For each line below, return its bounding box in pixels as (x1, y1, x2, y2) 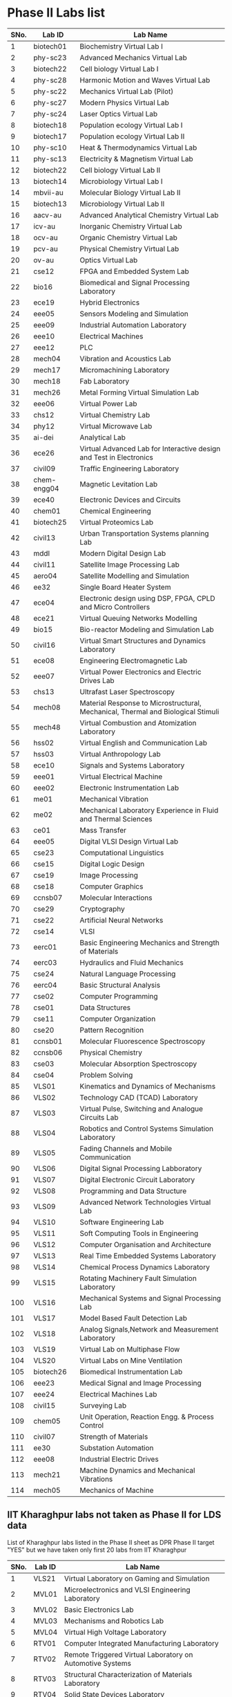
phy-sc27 (33, 98, 67, 107)
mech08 (33, 702, 61, 712)
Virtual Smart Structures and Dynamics (79, 635, 206, 645)
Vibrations (79, 1474, 113, 1484)
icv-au (33, 221, 56, 231)
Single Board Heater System (79, 582, 171, 592)
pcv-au (33, 244, 59, 253)
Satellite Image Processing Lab (79, 559, 180, 569)
